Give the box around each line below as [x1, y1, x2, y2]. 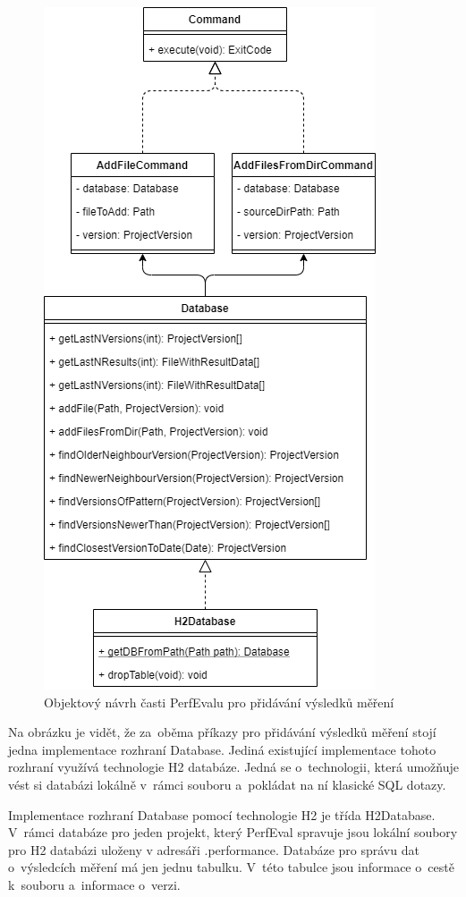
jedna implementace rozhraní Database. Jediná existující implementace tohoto [8, 740, 436, 758]
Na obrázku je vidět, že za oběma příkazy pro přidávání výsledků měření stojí [8, 723, 436, 741]
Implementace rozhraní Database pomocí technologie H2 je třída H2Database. [8, 805, 436, 824]
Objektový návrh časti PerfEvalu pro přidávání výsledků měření [44, 692, 394, 711]
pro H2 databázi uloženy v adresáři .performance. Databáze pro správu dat [8, 840, 419, 859]
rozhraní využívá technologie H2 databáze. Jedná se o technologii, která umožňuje [8, 757, 459, 776]
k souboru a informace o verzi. [8, 875, 181, 893]
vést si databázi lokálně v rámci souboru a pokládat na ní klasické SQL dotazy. [8, 774, 446, 793]
